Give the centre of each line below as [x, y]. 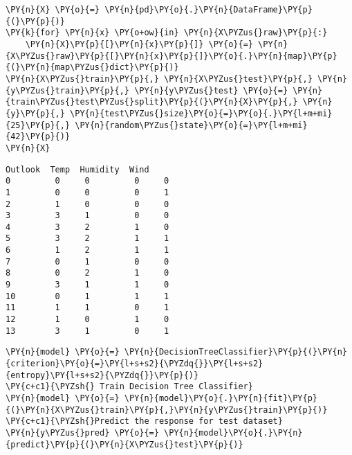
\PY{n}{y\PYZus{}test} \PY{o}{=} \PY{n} [229, 90]
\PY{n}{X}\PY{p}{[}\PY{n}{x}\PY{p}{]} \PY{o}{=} [139, 44]
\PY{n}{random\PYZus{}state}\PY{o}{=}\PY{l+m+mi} [191, 125]
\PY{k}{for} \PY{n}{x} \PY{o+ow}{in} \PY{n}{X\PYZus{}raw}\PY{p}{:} [167, 33]
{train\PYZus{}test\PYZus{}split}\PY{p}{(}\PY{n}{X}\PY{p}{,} [152, 102]
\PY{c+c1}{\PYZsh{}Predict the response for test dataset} [144, 421]
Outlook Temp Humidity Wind [77, 169]
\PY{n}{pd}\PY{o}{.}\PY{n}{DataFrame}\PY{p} [209, 10]
